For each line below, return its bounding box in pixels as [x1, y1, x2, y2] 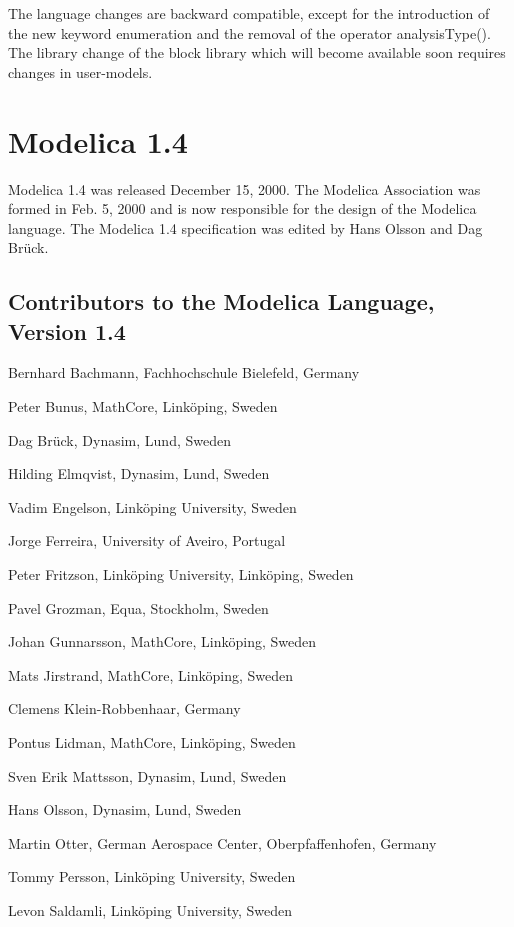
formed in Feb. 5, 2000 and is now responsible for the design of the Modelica [8, 198, 477, 219]
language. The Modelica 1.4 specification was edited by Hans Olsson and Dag [8, 217, 483, 238]
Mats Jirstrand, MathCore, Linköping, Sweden [8, 664, 293, 685]
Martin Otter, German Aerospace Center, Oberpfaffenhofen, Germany [8, 832, 437, 853]
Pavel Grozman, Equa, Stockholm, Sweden [8, 597, 269, 618]
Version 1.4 [8, 315, 126, 346]
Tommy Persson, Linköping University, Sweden [8, 866, 296, 887]
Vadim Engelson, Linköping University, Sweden [8, 496, 297, 517]
